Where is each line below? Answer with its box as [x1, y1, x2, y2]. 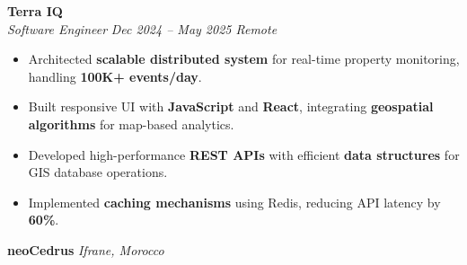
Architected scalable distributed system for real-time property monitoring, [28, 49, 460, 68]
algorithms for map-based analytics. [28, 114, 234, 133]
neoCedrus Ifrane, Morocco [7, 240, 164, 259]
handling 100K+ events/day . [28, 66, 202, 85]
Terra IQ [7, 2, 63, 20]
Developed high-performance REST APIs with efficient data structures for [28, 145, 460, 163]
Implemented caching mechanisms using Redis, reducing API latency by [28, 192, 441, 211]
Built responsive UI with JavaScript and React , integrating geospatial [28, 97, 434, 116]
